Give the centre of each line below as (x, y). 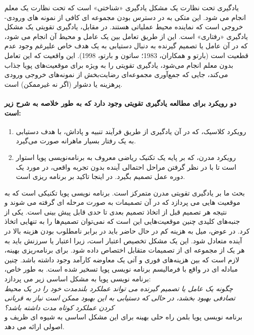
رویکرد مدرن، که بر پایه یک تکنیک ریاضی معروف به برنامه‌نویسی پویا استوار (126, 157)
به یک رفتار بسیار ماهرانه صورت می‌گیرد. (76, 141)
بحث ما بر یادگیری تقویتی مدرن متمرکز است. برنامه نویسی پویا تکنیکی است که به (125, 192)
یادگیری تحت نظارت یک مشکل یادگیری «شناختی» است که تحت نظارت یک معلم (122, 7)
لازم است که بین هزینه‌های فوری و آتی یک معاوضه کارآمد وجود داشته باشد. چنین (122, 259)
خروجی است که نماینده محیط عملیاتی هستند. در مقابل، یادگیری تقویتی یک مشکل (124, 27)
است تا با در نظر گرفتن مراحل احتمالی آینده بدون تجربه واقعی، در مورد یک (126, 167)
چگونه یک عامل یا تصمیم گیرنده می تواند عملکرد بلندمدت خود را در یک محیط (119, 288)
